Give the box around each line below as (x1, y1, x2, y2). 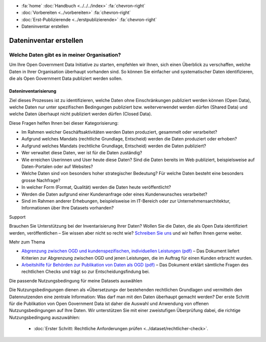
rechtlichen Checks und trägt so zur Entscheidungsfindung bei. (21, 269, 150, 274)
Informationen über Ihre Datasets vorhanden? (21, 205, 114, 211)
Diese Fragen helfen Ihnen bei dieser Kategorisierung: (9, 120, 119, 126)
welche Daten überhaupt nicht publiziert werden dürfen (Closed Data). (9, 111, 152, 117)
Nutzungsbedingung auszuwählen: (9, 314, 80, 320)
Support (9, 214, 26, 220)
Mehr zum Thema (9, 239, 45, 245)
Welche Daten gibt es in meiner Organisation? (9, 51, 121, 58)
